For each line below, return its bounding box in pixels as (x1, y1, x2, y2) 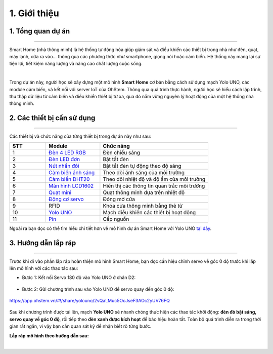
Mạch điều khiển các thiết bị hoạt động (103, 209, 196, 216)
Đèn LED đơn (49, 156, 80, 163)
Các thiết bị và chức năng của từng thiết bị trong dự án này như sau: (9, 133, 151, 139)
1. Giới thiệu (9, 8, 59, 19)
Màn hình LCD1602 (49, 182, 94, 189)
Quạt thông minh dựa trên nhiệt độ (103, 189, 185, 196)
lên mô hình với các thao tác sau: (9, 265, 78, 271)
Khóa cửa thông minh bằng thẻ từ (103, 203, 183, 210)
